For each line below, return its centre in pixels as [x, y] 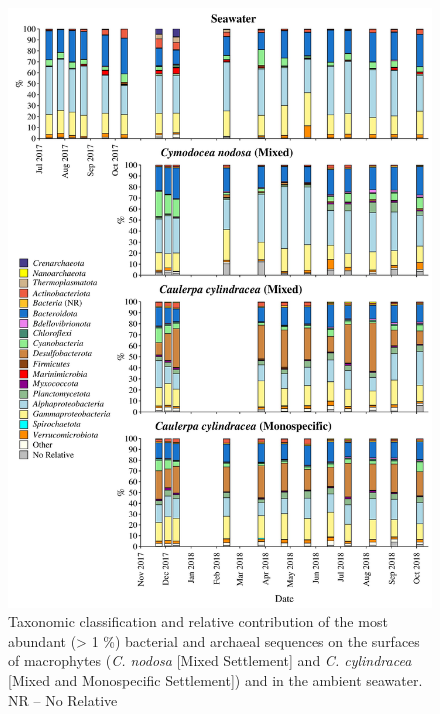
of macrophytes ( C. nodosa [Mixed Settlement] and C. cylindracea [210, 660]
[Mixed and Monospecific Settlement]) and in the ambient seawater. [215, 680]
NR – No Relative [63, 699]
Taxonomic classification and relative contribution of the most [198, 621]
